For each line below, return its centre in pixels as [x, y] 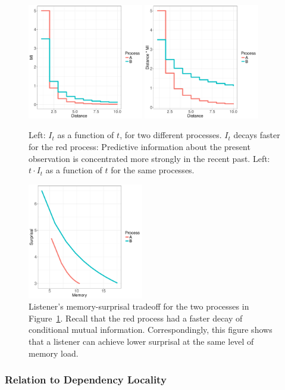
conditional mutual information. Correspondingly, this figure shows [151, 330]
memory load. [54, 353]
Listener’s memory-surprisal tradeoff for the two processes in [139, 306]
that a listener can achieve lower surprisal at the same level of [141, 341]
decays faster [257, 135]
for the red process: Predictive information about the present [140, 146]
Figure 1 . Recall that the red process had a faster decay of [136, 318]
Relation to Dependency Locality [86, 380]
